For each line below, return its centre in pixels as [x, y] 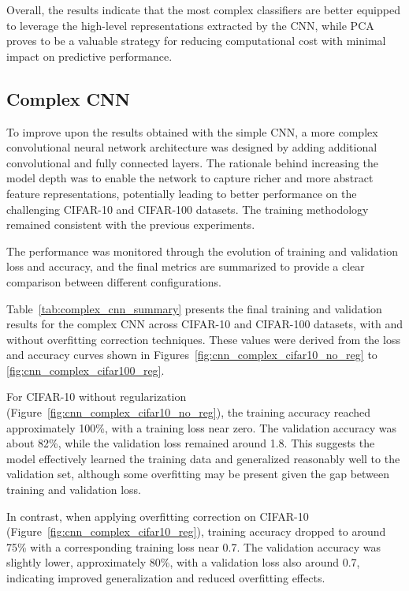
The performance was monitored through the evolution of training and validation [202, 251]
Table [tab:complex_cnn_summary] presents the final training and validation [194, 308]
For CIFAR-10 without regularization [97, 396]
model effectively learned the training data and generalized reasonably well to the [203, 458]
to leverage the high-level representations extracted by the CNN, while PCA [190, 25]
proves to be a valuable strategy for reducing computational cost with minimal [196, 41]
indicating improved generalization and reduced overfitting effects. [166, 578]
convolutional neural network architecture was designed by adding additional [192, 147]
